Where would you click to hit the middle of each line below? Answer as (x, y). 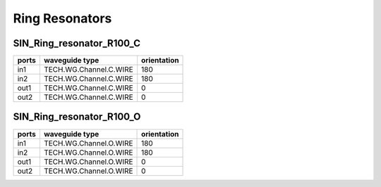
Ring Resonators (62, 18)
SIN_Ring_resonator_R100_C (77, 43)
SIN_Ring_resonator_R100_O (77, 117)
